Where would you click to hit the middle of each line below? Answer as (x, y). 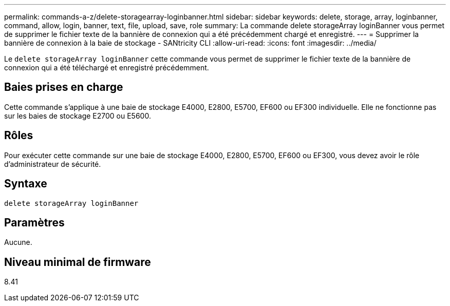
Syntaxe (26, 184)
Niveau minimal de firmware (78, 262)
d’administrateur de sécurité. (53, 164)
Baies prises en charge (64, 87)
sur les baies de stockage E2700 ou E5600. (78, 116)
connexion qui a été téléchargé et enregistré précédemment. (107, 68)
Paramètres (34, 222)
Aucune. (18, 242)
